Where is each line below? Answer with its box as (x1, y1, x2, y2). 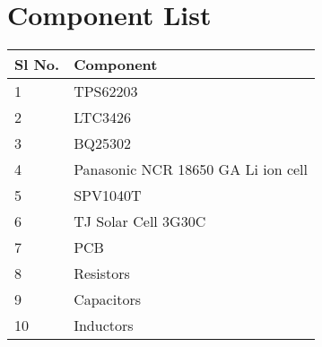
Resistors (74, 263, 130, 284)
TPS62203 (74, 81, 138, 102)
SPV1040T (74, 185, 142, 206)
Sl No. (14, 54, 60, 75)
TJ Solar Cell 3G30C (74, 211, 206, 232)
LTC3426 (74, 107, 131, 128)
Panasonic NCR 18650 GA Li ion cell (74, 159, 309, 180)
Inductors (74, 315, 134, 336)
